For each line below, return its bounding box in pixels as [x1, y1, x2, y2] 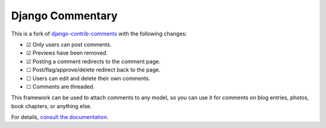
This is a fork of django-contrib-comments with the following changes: [11, 30, 187, 37]
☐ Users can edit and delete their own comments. [26, 75, 151, 82]
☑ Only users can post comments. [26, 41, 112, 48]
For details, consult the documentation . [11, 114, 109, 121]
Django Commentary [11, 9, 118, 22]
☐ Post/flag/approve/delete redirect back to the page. [26, 66, 161, 73]
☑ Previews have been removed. [26, 49, 108, 56]
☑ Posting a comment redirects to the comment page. [26, 58, 161, 65]
